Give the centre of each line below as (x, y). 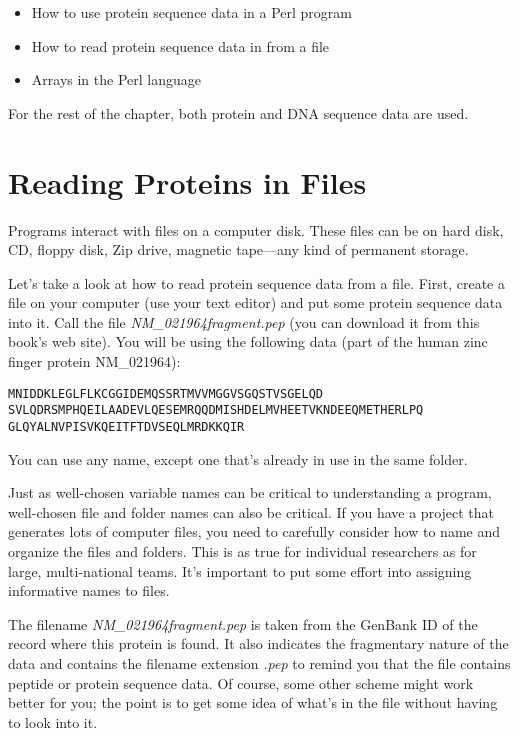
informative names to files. (89, 590)
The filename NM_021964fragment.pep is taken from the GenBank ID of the (243, 623)
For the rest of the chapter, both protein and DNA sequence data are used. (238, 112)
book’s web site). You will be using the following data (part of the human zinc (248, 341)
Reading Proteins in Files (187, 181)
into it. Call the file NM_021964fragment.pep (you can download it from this (244, 321)
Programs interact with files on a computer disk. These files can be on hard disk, (256, 229)
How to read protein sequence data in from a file (180, 45)
